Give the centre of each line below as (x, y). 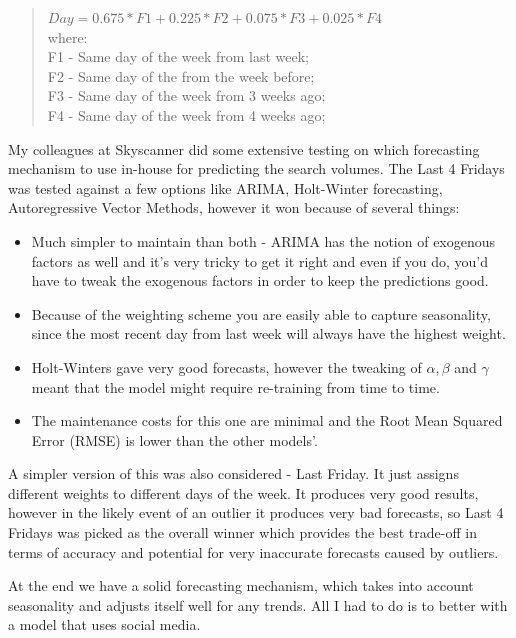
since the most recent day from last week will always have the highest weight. (268, 333)
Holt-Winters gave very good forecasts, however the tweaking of (226, 366)
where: (67, 36)
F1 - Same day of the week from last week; (178, 56)
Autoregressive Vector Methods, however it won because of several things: (234, 207)
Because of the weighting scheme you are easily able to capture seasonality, (261, 313)
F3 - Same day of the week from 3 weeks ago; (186, 95)
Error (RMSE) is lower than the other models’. (174, 439)
